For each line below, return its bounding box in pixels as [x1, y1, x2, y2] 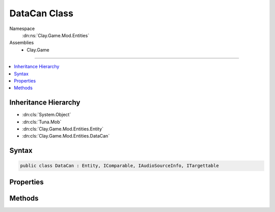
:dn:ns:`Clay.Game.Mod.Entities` [22, 32, 90, 38]
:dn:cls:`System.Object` [22, 112, 71, 118]
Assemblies [9, 40, 34, 46]
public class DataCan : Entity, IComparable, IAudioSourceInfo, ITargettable [20, 163, 219, 169]
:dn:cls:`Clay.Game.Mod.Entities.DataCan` [22, 133, 110, 139]
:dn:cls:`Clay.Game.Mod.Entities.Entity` [22, 125, 104, 132]
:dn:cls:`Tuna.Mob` [22, 119, 62, 125]
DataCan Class [9, 8, 74, 19]
